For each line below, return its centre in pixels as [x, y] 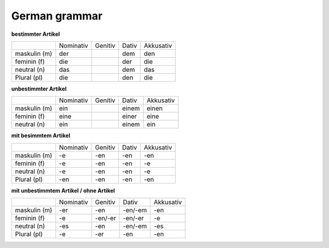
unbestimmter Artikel [39, 89]
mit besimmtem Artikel [41, 136]
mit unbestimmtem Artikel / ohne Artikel [63, 190]
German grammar [57, 16]
